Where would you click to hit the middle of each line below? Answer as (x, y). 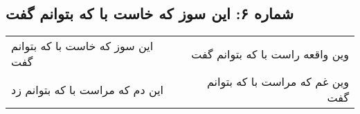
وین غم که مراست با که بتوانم (278, 82)
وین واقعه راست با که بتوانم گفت (270, 54)
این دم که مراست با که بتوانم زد (88, 89)
